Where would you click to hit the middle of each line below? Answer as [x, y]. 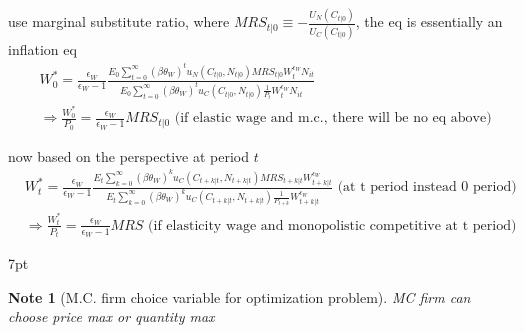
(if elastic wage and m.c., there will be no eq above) [333, 118]
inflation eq [42, 48]
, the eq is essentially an [429, 21]
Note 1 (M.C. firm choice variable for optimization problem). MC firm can [239, 296]
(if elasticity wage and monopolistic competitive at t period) [332, 225]
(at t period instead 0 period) [427, 187]
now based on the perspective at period [128, 155]
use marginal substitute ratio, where [119, 21]
